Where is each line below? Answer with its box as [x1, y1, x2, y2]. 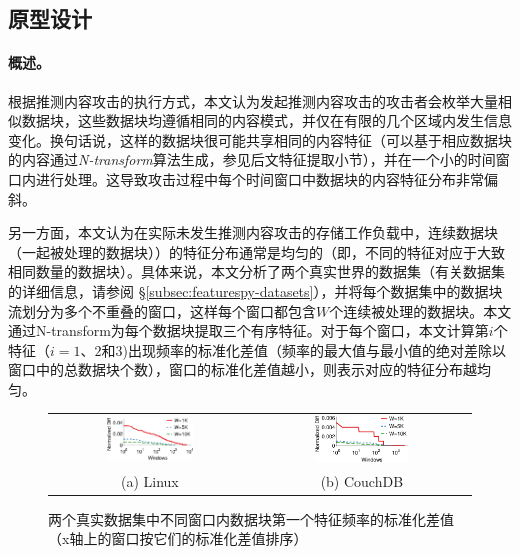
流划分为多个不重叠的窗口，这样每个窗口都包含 [8, 300, 316, 321]
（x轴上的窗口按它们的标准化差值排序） [48, 528, 308, 549]
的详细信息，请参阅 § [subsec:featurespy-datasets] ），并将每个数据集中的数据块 [8, 280, 503, 301]
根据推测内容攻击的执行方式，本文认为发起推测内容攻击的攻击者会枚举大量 [8, 90, 498, 111]
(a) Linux [120, 470, 179, 491]
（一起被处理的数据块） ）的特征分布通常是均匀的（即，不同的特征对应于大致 [8, 241, 505, 262]
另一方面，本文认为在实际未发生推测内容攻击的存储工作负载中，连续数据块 [8, 222, 498, 243]
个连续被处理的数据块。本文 [329, 300, 512, 321]
